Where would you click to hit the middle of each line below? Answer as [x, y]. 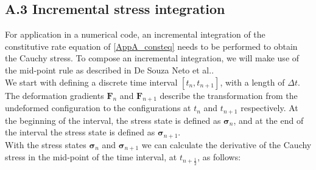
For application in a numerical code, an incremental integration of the [135, 34]
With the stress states [46, 144]
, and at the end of [269, 120]
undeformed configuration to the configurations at [98, 108]
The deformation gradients [54, 95]
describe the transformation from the [229, 95]
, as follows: [219, 157]
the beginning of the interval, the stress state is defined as [113, 120]
